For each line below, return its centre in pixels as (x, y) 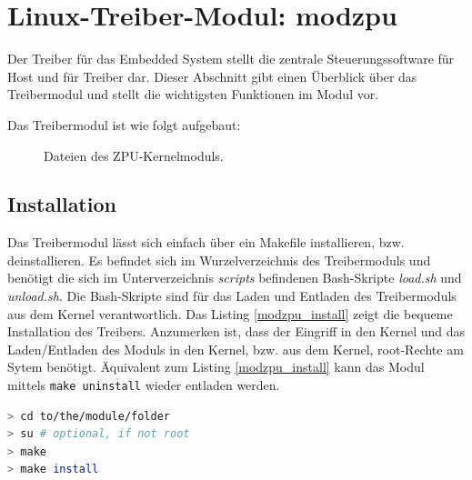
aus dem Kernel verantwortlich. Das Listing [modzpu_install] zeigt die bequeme (230, 313)
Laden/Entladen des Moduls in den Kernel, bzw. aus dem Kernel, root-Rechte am (236, 349)
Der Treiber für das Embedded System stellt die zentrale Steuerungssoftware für (231, 59)
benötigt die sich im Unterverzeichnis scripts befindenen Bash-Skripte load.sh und (235, 278)
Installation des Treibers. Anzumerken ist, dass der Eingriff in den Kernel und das (236, 331)
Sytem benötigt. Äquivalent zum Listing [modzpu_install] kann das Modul (216, 367)
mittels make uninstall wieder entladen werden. (144, 385)
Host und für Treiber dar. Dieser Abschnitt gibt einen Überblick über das (212, 76)
